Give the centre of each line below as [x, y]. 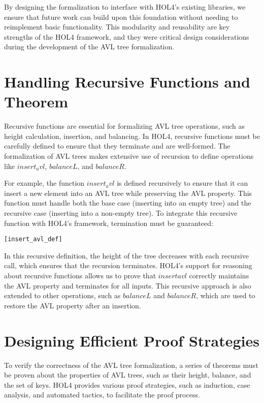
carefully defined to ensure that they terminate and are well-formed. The [117, 146]
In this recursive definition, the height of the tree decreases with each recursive [127, 255]
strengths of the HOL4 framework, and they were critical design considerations [127, 36]
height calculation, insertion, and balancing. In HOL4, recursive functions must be [132, 136]
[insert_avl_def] [33, 239]
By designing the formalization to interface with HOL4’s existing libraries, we [125, 7]
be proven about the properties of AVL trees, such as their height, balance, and [128, 375]
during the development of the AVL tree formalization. [89, 47]
